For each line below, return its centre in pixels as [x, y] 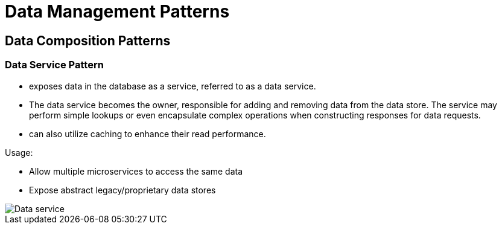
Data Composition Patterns [88, 40]
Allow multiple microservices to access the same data [136, 171]
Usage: [19, 152]
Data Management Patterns [117, 11]
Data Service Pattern [54, 65]
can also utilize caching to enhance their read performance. [148, 134]
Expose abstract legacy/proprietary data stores [122, 190]
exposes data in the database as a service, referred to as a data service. [173, 86]
